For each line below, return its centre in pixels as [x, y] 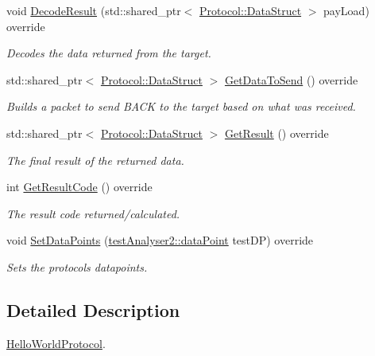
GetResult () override [276, 133]
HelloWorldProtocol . [56, 343]
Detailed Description [93, 309]
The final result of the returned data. [95, 160]
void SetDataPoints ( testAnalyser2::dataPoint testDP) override [160, 240]
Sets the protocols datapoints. [77, 266]
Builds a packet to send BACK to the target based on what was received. [181, 106]
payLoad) [346, 10]
